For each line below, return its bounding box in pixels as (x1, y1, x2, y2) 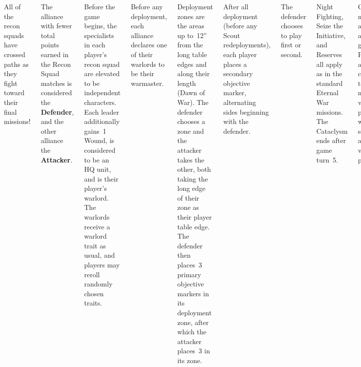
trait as (84, 240, 106, 250)
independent (84, 87, 121, 98)
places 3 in (177, 346, 210, 356)
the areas (177, 20, 204, 31)
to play (281, 30, 302, 40)
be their (131, 68, 155, 79)
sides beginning (223, 106, 269, 117)
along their (177, 68, 210, 79)
